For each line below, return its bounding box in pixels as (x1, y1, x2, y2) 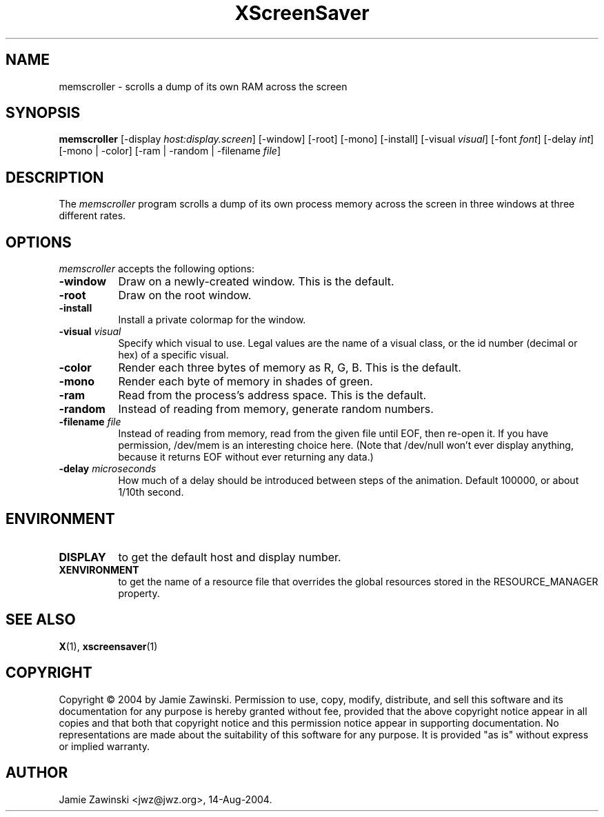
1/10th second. (118, 486, 184, 498)
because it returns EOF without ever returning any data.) (118, 451, 374, 463)
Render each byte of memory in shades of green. (118, 374, 373, 389)
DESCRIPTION (6, 168, 104, 186)
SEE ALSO (6, 611, 76, 629)
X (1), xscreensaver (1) (59, 640, 158, 652)
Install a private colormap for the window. (118, 314, 306, 326)
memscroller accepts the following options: (59, 263, 254, 275)
